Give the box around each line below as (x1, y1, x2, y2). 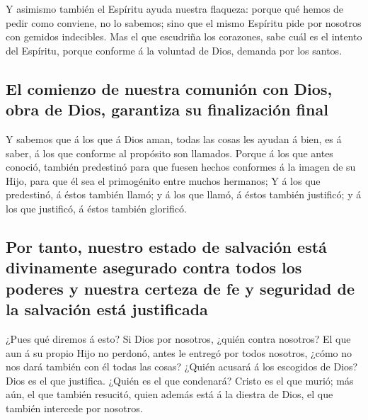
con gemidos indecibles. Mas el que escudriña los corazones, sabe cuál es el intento (6, 29, 362, 44)
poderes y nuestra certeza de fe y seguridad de (6, 277, 355, 299)
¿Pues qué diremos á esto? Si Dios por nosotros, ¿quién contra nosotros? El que (6, 331, 351, 346)
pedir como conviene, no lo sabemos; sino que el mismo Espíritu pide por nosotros (6, 15, 362, 30)
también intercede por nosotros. (6, 400, 143, 415)
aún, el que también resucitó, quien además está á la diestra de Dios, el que (6, 387, 333, 402)
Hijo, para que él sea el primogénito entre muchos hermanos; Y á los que (6, 173, 321, 188)
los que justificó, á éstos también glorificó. (6, 200, 187, 215)
